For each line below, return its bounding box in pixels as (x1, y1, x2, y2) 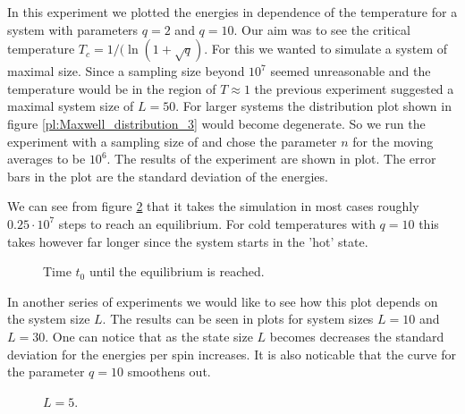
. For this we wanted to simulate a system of (204, 39, 448, 58)
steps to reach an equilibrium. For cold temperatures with (58, 214, 376, 232)
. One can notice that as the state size (45, 326, 253, 345)
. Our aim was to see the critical (233, 20, 410, 38)
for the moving (352, 131, 434, 150)
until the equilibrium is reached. (89, 262, 265, 281)
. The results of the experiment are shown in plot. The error (106, 149, 436, 168)
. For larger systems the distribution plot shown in (175, 97, 452, 115)
